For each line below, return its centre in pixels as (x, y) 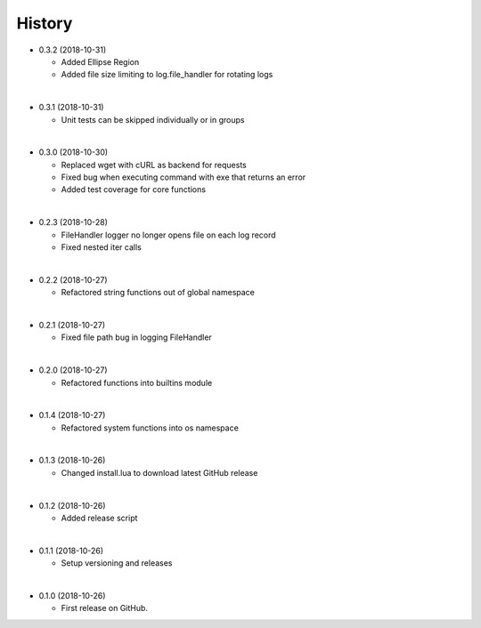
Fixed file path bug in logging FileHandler (137, 337)
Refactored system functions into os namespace (150, 428)
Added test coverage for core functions (134, 189)
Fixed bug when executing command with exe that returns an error (183, 177)
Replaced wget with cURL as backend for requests (154, 165)
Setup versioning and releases (117, 563)
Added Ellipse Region (100, 61)
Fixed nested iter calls (101, 247)
